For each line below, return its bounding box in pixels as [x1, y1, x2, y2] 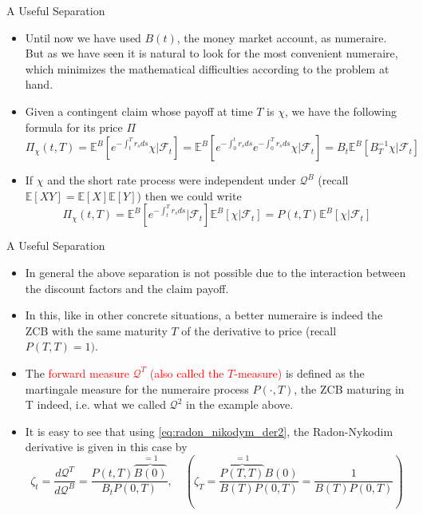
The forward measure [25, 364, 129, 381]
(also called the [149, 364, 224, 381]
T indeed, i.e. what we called [25, 396, 166, 413]
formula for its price [25, 118, 123, 135]
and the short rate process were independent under [47, 172, 296, 188]
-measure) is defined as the [234, 364, 365, 381]
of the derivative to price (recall [181, 322, 337, 339]
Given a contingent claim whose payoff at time [25, 102, 253, 119]
